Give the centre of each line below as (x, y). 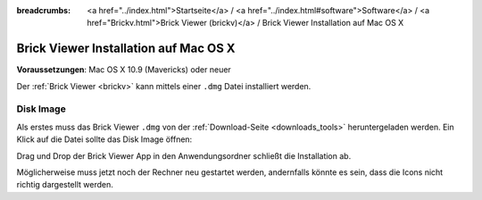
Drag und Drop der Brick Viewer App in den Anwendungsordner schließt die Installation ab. (184, 155)
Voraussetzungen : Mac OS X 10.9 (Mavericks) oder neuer (124, 70)
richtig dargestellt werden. (65, 185)
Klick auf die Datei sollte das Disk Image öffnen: (104, 139)
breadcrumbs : (44, 10)
